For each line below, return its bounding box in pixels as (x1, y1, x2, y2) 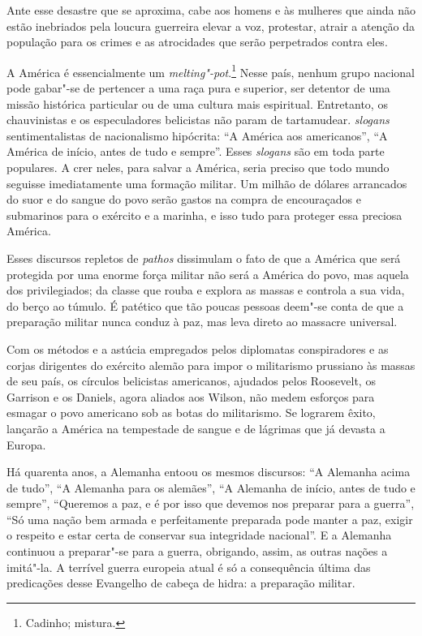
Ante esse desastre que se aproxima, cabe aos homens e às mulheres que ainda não (6, 2, 416, 18)
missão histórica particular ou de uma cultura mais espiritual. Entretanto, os (6, 95, 388, 112)
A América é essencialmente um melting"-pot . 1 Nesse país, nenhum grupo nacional (6, 61, 415, 80)
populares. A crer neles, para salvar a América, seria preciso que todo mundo (6, 159, 390, 175)
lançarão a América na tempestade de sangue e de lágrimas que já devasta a (6, 419, 385, 436)
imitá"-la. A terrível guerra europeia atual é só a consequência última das (6, 558, 371, 575)
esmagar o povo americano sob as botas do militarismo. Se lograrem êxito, (6, 404, 376, 421)
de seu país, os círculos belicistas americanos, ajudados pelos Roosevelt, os (6, 372, 376, 389)
